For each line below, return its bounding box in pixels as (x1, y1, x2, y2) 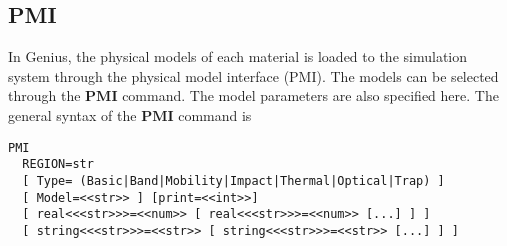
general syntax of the (8, 104, 137, 125)
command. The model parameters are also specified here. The (122, 85, 499, 106)
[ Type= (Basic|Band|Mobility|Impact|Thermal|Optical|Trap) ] (22, 173, 445, 188)
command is (178, 104, 252, 125)
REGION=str (22, 157, 94, 172)
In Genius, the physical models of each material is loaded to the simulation (8, 46, 468, 67)
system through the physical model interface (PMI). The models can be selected (8, 65, 499, 86)
